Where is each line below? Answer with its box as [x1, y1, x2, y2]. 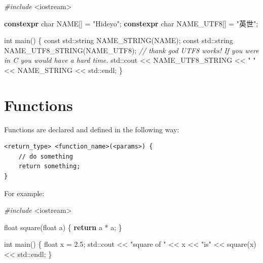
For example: [4, 187, 45, 198]
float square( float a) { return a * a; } [4, 221, 122, 232]
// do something [18, 153, 73, 160]
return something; [18, 163, 81, 170]
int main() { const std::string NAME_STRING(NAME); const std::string [4, 35, 233, 46]
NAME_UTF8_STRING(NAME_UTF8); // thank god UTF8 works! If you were [4, 45, 259, 55]
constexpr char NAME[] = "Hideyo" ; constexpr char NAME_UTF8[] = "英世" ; [4, 18, 258, 28]
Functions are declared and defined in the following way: [4, 124, 179, 134]
